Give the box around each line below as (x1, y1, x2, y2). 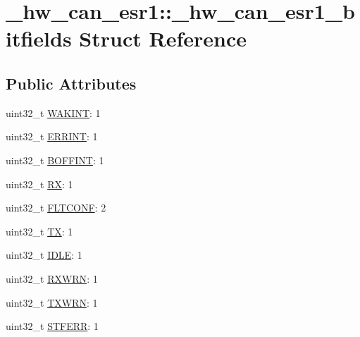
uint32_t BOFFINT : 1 (6, 152, 104, 167)
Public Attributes (6, 72, 137, 94)
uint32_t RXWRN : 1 (6, 271, 98, 286)
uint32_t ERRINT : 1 (6, 129, 98, 144)
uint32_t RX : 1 (6, 176, 73, 191)
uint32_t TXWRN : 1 (6, 295, 98, 310)
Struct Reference (79, 24, 247, 53)
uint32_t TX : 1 (6, 223, 73, 238)
